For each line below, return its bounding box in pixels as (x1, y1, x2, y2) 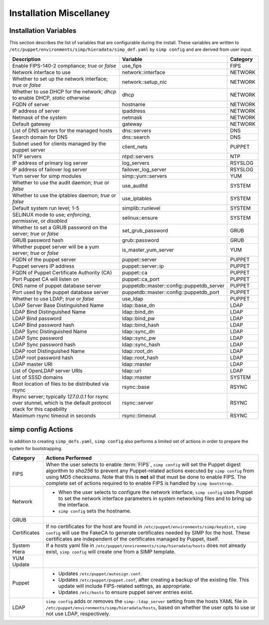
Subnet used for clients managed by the (12, 140, 107, 147)
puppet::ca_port (122, 276, 159, 283)
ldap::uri (122, 367, 141, 374)
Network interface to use (12, 69, 71, 76)
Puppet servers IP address (12, 262, 75, 269)
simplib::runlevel (122, 204, 160, 211)
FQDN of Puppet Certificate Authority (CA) (12, 269, 112, 276)
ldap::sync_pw (122, 334, 156, 341)
